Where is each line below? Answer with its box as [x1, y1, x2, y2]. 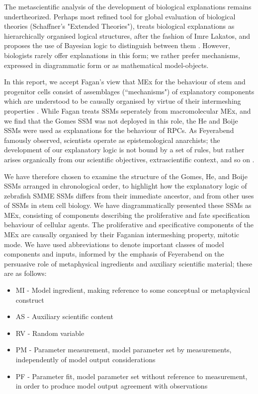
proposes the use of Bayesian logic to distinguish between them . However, [4, 40, 230, 51]
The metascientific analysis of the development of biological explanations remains [4, 1, 252, 11]
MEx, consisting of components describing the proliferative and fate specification [4, 209, 250, 220]
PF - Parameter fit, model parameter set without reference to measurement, [15, 371, 248, 381]
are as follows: [4, 268, 47, 278]
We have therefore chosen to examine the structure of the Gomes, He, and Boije [4, 171, 248, 181]
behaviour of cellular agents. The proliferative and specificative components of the [4, 219, 254, 230]
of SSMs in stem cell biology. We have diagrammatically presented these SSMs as [4, 200, 252, 210]
